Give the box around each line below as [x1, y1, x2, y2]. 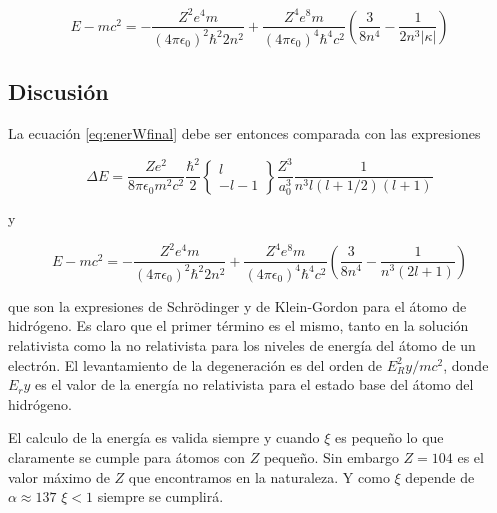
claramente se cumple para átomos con [8, 447, 246, 467]
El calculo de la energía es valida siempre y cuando [8, 427, 320, 448]
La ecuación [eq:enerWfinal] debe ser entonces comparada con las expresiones [8, 123, 481, 144]
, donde [443, 354, 489, 375]
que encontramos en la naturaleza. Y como [128, 466, 390, 487]
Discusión [8, 76, 109, 107]
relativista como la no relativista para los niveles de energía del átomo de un [8, 335, 476, 356]
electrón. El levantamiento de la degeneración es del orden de [8, 354, 383, 375]
